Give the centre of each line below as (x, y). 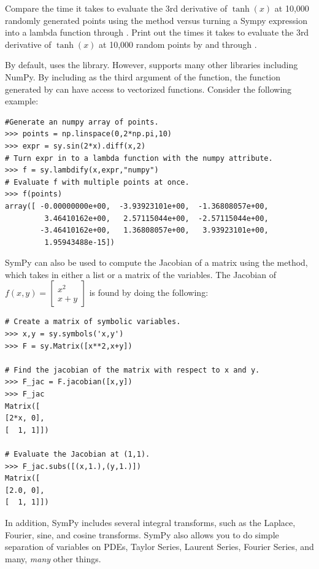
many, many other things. (53, 558)
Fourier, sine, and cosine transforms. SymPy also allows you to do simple (142, 534)
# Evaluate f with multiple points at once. (97, 182)
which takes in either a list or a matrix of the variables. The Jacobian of (140, 274)
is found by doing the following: (149, 292)
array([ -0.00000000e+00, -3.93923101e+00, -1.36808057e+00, (137, 206)
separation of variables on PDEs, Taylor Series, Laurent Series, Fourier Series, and (159, 547)
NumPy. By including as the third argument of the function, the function (143, 76)
